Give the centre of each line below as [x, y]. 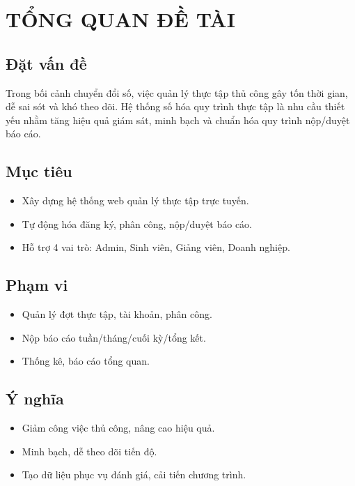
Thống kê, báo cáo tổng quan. [86, 361]
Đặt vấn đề [46, 63]
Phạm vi [37, 285]
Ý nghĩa [35, 398]
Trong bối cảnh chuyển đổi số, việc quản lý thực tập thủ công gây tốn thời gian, [177, 92]
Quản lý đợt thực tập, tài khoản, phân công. [117, 314]
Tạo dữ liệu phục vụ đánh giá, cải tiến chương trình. [134, 474]
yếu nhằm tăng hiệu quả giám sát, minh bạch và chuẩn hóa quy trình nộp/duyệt [178, 120]
